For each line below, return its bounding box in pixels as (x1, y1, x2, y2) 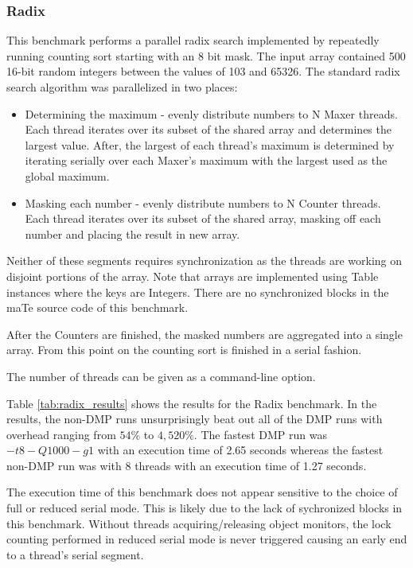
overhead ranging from (6, 426, 116, 442)
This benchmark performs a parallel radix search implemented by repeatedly (6, 32, 380, 49)
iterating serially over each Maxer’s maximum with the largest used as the (25, 152, 388, 169)
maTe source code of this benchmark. (6, 299, 189, 316)
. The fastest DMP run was (193, 426, 327, 442)
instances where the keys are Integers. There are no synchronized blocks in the (6, 283, 389, 300)
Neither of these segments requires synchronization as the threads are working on (6, 252, 402, 269)
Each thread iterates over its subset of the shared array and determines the (25, 121, 392, 138)
